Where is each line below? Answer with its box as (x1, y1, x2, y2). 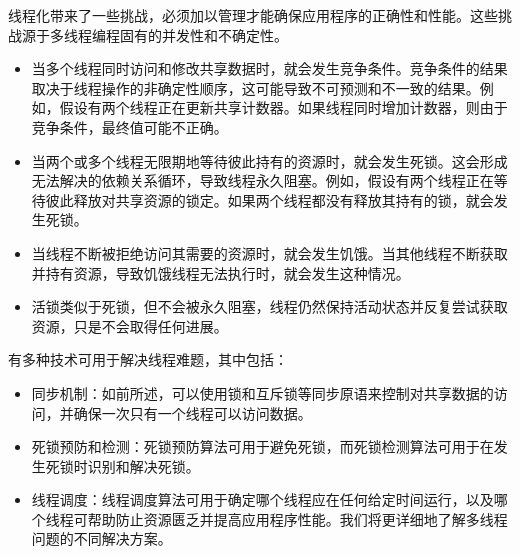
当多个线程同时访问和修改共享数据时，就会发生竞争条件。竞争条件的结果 (31, 58, 508, 79)
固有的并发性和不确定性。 (119, 24, 288, 45)
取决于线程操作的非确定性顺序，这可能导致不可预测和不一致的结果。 (31, 77, 480, 98)
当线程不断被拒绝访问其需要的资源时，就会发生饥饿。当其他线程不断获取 (31, 242, 508, 263)
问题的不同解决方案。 (31, 528, 172, 549)
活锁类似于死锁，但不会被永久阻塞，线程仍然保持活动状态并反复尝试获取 (31, 296, 508, 317)
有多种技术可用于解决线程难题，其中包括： (8, 349, 288, 370)
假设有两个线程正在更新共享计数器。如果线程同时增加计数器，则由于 (59, 97, 508, 118)
